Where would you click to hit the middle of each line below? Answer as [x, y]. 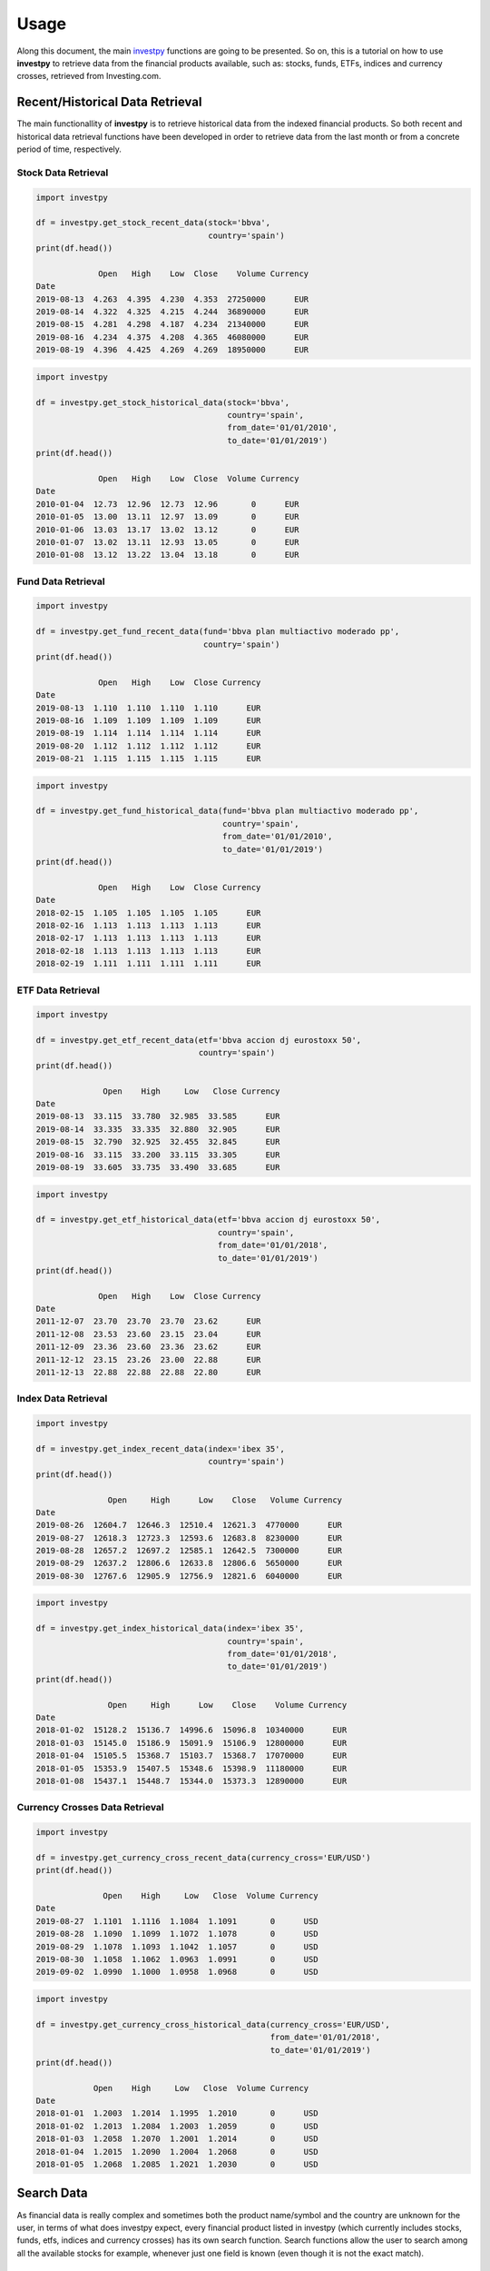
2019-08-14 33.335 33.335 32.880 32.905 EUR [158, 1129]
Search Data [52, 2193]
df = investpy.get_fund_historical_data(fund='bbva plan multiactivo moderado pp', [227, 811]
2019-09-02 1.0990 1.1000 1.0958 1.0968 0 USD [177, 1972]
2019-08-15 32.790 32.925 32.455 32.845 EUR [158, 1142]
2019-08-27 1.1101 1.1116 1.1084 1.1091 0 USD [177, 1921]
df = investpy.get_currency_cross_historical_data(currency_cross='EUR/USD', [213, 2024]
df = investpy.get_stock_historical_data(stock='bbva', [163, 402]
